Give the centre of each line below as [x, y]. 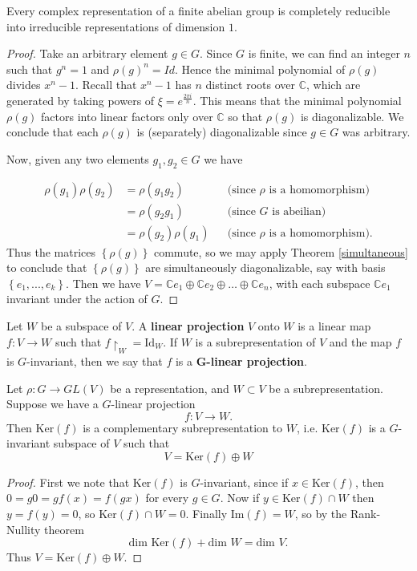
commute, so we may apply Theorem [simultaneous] [281, 251]
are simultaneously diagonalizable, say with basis [265, 267]
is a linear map [334, 326]
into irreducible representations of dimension [116, 26]
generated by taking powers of [81, 100]
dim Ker [149, 543]
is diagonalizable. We [352, 116]
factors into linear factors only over [127, 116]
